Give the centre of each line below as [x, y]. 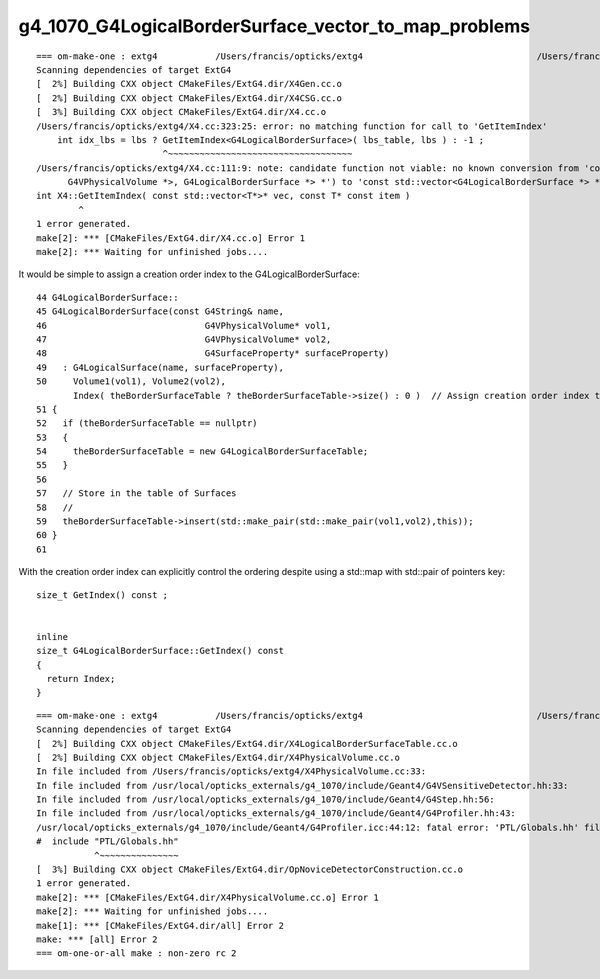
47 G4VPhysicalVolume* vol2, [184, 339]
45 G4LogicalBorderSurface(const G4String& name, [160, 311]
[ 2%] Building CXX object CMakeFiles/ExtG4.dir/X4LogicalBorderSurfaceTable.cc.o [247, 743]
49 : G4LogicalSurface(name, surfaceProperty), [160, 367]
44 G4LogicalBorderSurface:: [107, 297]
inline [52, 636]
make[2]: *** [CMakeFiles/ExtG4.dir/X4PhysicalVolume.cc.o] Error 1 [207, 897]
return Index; [81, 678]
